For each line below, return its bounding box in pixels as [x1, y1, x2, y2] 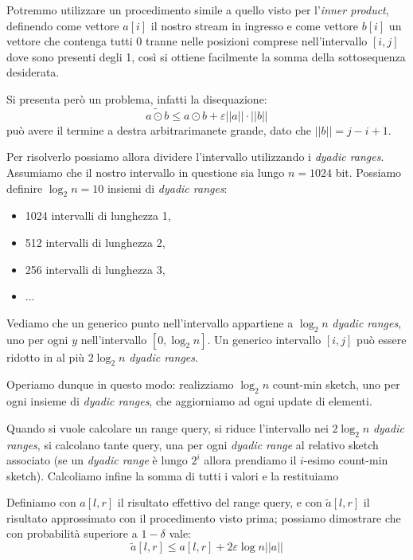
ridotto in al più [6, 348, 85, 365]
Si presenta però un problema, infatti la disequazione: [6, 90, 267, 107]
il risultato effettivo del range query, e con [117, 494, 322, 511]
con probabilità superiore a [6, 525, 138, 542]
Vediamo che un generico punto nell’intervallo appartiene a [6, 314, 294, 331]
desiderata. [6, 64, 60, 80]
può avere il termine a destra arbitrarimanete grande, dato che [6, 121, 312, 138]
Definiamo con [6, 494, 76, 511]
